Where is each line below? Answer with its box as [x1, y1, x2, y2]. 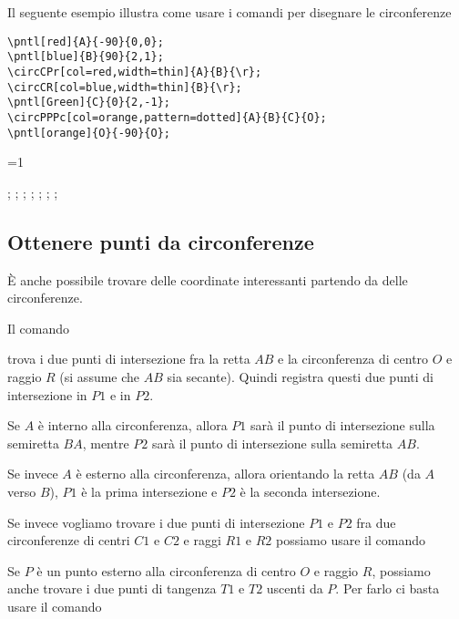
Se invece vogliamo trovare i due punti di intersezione [7, 512, 305, 531]
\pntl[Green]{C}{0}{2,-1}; [7, 96, 170, 109]
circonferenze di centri [7, 531, 130, 550]
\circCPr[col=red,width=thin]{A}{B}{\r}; [7, 65, 262, 78]
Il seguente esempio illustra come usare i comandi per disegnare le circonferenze [7, 3, 452, 21]
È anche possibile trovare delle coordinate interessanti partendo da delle [7, 270, 408, 289]
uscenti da [266, 579, 323, 598]
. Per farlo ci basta [335, 579, 440, 598]
